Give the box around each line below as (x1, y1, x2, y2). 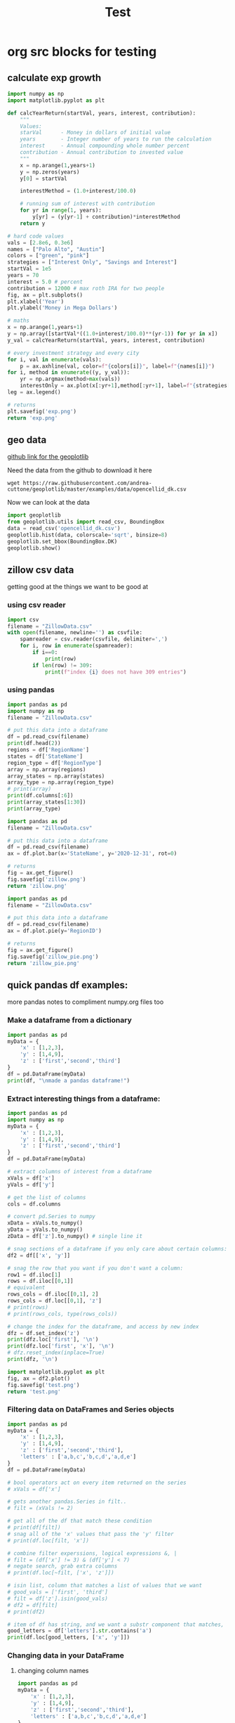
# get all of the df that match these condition (7, 1518, 152, 1525)
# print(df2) (7, 1608, 46, 1615)
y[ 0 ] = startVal (20, 175, 68, 182)
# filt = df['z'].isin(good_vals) (7, 1595, 109, 1602)
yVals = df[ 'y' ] (7, 1181, 55, 1188)
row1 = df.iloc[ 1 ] (7, 1271, 61, 1278)
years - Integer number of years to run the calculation (20, 136, 212, 143)
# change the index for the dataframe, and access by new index (7, 1323, 199, 1330)
